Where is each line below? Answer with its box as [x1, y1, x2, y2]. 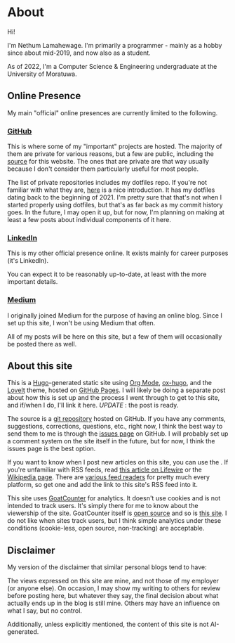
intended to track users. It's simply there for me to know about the [7, 502, 199, 510]
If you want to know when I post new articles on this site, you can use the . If [7, 458, 229, 467]
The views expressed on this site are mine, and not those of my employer [7, 577, 220, 585]
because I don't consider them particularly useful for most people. [7, 164, 199, 173]
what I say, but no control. [7, 606, 83, 615]
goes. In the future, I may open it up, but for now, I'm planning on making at [7, 208, 224, 216]
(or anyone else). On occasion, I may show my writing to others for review [7, 584, 221, 592]
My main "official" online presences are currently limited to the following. [7, 108, 218, 117]
